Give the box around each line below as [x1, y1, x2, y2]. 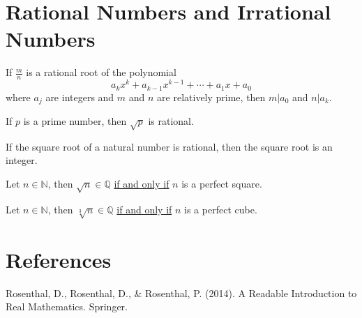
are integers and [45, 89, 114, 104]
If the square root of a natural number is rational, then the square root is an [6, 139, 333, 153]
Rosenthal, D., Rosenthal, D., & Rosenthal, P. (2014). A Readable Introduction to [6, 285, 357, 300]
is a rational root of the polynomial [26, 65, 176, 79]
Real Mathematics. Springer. [6, 299, 128, 314]
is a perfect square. [181, 176, 262, 191]
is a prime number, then [23, 114, 127, 128]
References [6, 245, 112, 273]
